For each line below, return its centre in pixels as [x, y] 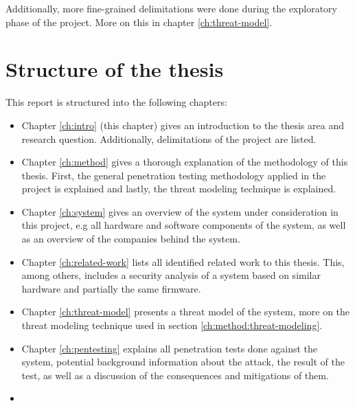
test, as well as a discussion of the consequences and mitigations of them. [175, 375]
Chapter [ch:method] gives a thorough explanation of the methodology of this [185, 162]
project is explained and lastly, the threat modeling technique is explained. [179, 189]
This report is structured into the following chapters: [116, 102]
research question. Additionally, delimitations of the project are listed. [169, 138]
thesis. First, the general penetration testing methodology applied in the [174, 175]
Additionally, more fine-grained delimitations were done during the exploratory [171, 8]
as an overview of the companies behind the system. [131, 239]
